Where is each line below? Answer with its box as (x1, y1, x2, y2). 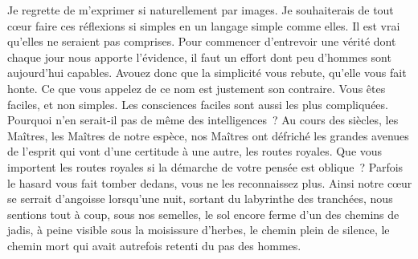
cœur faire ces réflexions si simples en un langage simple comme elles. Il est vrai (7, 17, 400, 34)
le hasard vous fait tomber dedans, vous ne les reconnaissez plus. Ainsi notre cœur (7, 174, 412, 191)
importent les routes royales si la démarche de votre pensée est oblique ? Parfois (7, 158, 404, 175)
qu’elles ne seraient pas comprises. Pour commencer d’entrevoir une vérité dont (7, 33, 396, 50)
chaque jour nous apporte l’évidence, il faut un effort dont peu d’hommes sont (7, 48, 391, 65)
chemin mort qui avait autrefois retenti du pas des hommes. (7, 237, 301, 253)
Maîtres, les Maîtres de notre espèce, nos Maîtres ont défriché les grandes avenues (7, 127, 409, 144)
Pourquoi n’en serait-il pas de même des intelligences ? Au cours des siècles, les (7, 111, 399, 128)
